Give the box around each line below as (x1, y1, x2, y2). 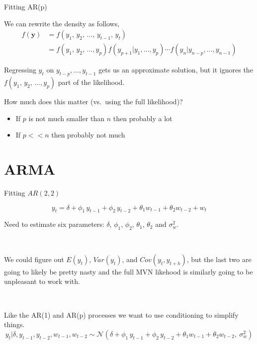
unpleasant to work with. (4, 276, 80, 286)
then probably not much (51, 130, 125, 140)
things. (4, 319, 25, 330)
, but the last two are (186, 254, 252, 264)
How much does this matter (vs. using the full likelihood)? (4, 96, 183, 107)
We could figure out (4, 254, 64, 264)
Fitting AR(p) (4, 1, 47, 11)
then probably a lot (113, 113, 172, 123)
